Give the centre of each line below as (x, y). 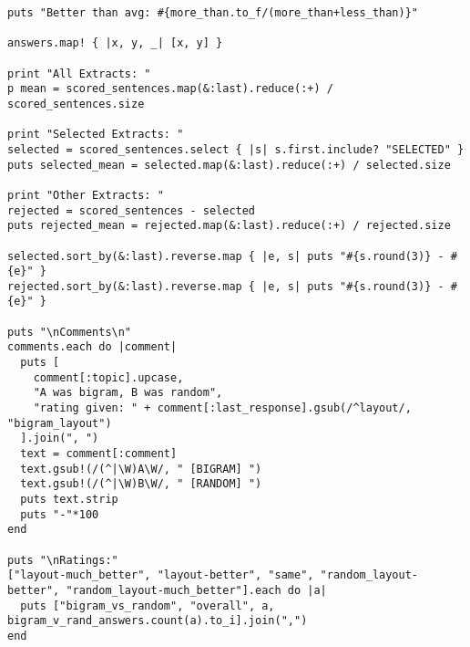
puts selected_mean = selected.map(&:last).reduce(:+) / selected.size (229, 165)
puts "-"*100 (60, 514)
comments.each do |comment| (92, 347)
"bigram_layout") (60, 423)
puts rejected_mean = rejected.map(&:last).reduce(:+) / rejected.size (229, 226)
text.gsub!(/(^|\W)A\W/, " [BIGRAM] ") (141, 469)
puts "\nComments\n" (70, 332)
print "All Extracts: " (79, 73)
